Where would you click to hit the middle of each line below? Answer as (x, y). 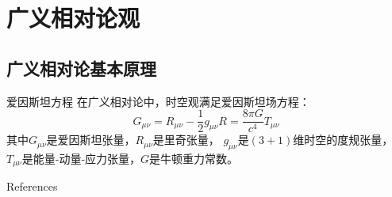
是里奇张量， (186, 140)
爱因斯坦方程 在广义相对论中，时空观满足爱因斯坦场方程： (158, 101)
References (32, 186)
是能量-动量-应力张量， (81, 159)
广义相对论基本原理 (81, 68)
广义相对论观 (73, 18)
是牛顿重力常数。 (194, 159)
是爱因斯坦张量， (91, 140)
